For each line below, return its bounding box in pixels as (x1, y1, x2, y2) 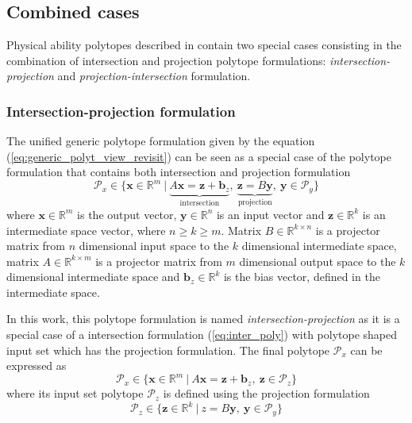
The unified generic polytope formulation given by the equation (6, 133, 315, 149)
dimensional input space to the (79, 237, 229, 254)
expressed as (6, 357, 67, 374)
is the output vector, (77, 206, 177, 222)
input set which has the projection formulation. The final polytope (6, 341, 330, 358)
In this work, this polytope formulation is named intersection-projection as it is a (6, 310, 400, 327)
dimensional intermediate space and (6, 268, 180, 285)
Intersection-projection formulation (6, 101, 236, 121)
